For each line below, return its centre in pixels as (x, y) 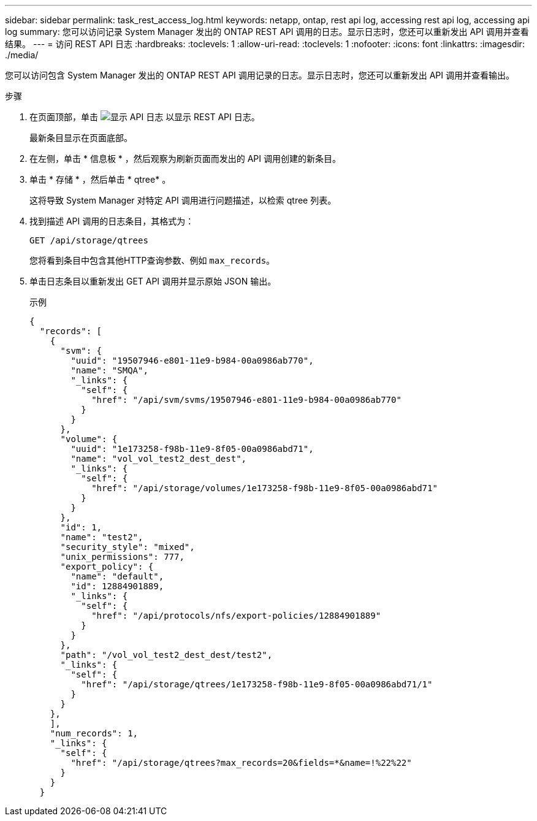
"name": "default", (117, 576)
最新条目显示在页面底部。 (81, 138)
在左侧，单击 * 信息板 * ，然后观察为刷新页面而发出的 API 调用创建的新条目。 (185, 158)
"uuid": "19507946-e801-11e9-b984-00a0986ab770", (192, 361)
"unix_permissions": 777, (122, 557)
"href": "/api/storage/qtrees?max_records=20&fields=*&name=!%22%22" (241, 763)
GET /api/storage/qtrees (89, 240)
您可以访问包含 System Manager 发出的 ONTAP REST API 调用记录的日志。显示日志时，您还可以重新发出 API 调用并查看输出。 (260, 75)
